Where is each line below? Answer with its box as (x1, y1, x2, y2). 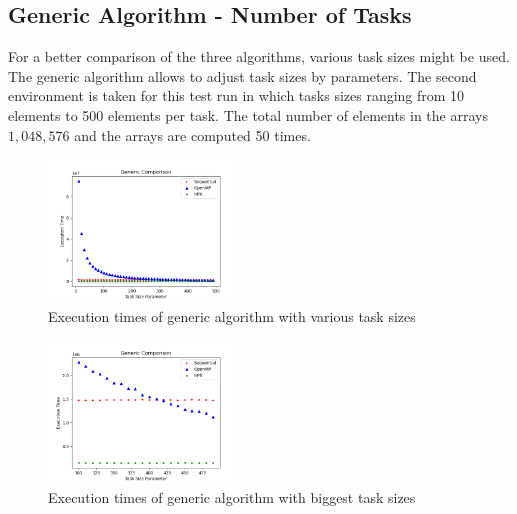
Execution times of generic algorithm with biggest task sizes (48, 487, 416, 508)
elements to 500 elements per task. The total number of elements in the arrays (8, 104, 488, 125)
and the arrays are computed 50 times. (74, 124, 311, 145)
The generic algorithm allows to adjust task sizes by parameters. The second (8, 65, 477, 86)
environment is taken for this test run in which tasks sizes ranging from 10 (8, 85, 465, 106)
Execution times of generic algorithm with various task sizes (48, 305, 416, 326)
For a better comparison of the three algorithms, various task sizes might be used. (8, 46, 510, 67)
